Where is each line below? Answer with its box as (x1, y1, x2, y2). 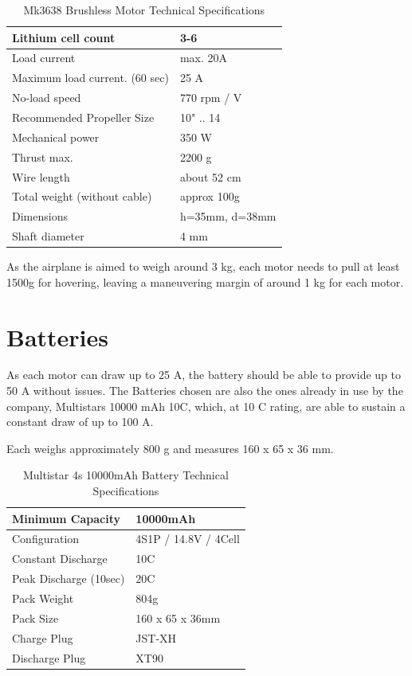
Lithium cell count (12, 29, 116, 45)
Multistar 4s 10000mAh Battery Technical (22, 467, 229, 483)
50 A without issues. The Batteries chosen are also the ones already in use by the (6, 382, 403, 399)
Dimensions (12, 208, 68, 225)
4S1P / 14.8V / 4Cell (135, 530, 240, 547)
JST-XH (135, 629, 177, 646)
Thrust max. (12, 148, 73, 165)
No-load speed (12, 89, 81, 106)
